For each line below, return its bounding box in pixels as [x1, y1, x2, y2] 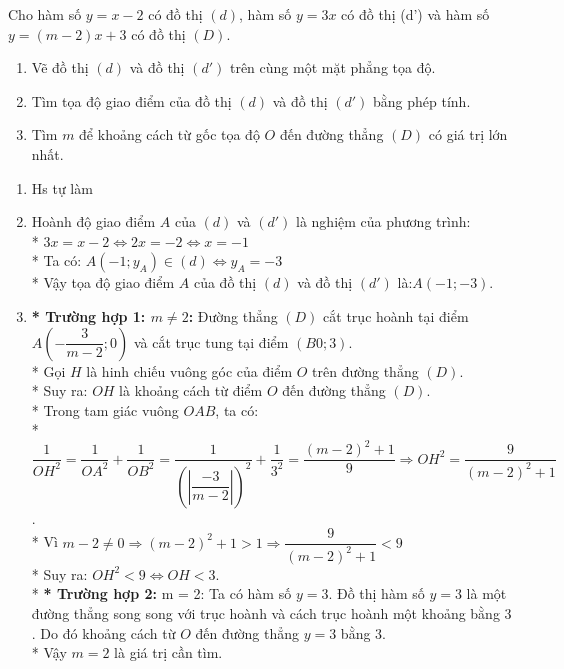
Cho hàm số [8, 4, 82, 24]
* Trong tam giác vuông [31, 399, 179, 420]
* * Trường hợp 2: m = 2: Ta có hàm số [31, 583, 292, 604]
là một [466, 583, 507, 604]
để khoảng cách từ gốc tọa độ [79, 124, 260, 145]
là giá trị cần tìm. [114, 642, 223, 663]
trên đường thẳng [312, 360, 419, 381]
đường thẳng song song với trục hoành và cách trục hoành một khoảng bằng [31, 603, 500, 623]
